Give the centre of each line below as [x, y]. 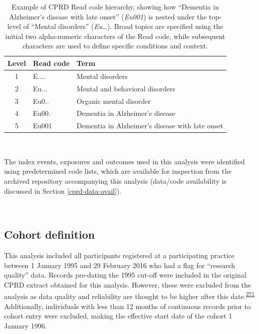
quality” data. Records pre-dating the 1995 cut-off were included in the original [125, 275]
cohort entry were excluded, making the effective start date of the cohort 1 [118, 316]
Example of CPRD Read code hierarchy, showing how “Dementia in [115, 6]
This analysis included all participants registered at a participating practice [119, 255]
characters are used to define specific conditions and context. [115, 46]
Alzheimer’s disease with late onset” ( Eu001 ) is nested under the [108, 16]
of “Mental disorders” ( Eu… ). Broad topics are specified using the [123, 26]
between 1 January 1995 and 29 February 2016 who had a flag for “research [120, 265]
